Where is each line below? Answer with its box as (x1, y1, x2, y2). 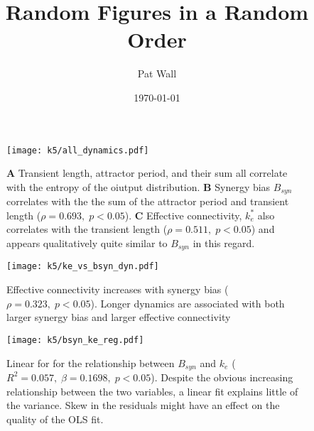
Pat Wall (137, 66, 177, 81)
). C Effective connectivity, (124, 207, 242, 222)
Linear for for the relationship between (6, 355, 175, 370)
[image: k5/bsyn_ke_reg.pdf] (6, 334, 144, 345)
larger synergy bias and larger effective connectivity (6, 310, 231, 324)
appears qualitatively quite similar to (6, 235, 168, 250)
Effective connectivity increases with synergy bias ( (6, 282, 229, 297)
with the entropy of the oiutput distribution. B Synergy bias (6, 179, 271, 194)
